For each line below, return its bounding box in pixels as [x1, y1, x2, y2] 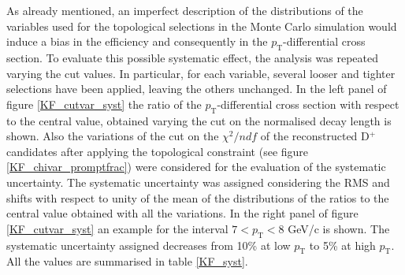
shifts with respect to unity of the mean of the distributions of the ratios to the [6, 189, 389, 206]
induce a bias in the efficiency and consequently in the [6, 33, 268, 50]
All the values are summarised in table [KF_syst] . [6, 253, 248, 269]
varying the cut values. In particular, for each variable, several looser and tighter [6, 65, 396, 81]
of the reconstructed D [260, 128, 370, 144]
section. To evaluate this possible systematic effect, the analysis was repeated [6, 49, 378, 65]
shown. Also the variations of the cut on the [6, 128, 219, 144]
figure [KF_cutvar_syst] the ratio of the [6, 95, 202, 112]
